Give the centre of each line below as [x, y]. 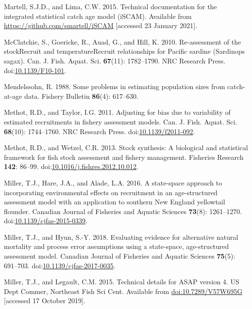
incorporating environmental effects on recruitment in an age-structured [111, 192]
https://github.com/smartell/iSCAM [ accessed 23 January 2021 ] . [101, 25]
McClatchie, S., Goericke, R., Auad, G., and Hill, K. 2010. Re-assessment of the [123, 41]
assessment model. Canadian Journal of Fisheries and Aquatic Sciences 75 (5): [120, 256]
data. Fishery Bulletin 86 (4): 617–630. [81, 96]
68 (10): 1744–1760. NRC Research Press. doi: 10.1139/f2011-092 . [100, 131]
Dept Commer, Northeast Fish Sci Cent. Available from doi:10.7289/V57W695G [123, 291]
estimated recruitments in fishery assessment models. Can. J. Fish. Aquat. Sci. [121, 121]
